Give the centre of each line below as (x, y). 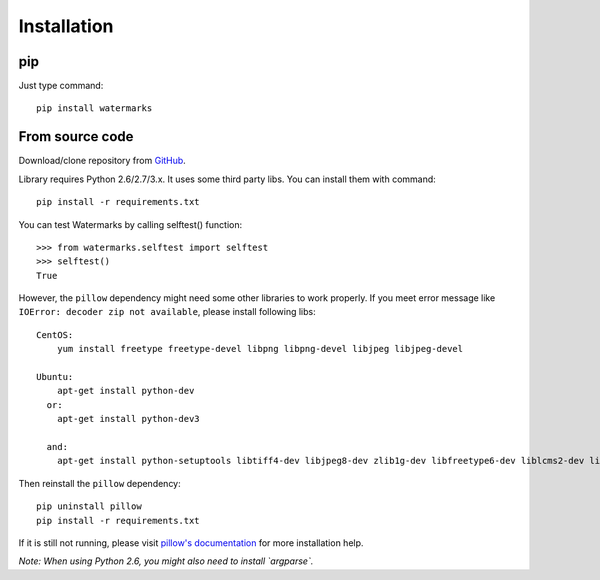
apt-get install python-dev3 (128, 419)
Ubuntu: (55, 377)
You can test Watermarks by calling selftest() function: (130, 224)
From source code (76, 136)
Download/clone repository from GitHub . (102, 161)
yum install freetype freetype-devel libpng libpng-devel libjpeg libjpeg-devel (260, 349)
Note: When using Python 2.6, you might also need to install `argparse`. (166, 561)
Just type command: (61, 86)
